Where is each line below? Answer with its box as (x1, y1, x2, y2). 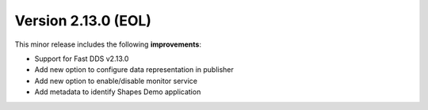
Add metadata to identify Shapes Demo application (34, 87, 201, 97)
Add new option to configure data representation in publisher (34, 65, 234, 74)
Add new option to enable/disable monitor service (34, 76, 198, 85)
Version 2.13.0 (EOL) (14, 12, 152, 29)
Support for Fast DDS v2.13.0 (34, 54, 129, 63)
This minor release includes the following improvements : (14, 40, 202, 49)
